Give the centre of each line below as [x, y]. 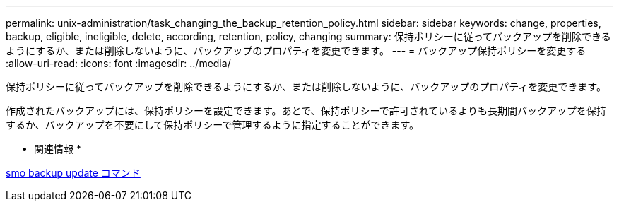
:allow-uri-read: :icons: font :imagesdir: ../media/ [118, 63]
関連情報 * [58, 149]
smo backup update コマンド [73, 173]
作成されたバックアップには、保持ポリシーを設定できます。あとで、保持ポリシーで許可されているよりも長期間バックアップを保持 [306, 111]
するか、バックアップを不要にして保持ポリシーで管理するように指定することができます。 [213, 125]
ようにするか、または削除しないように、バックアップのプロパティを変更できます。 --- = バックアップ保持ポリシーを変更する [296, 51]
